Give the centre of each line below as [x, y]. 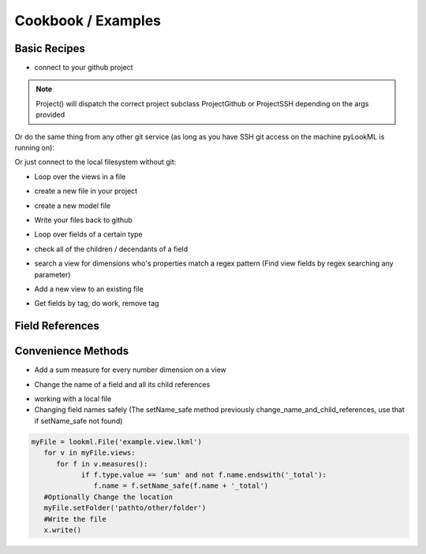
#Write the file [75, 519]
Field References [57, 326]
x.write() [63, 530]
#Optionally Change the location [108, 497]
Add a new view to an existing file [89, 288]
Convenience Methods [72, 351]
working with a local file [73, 399]
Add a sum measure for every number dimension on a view [130, 370]
